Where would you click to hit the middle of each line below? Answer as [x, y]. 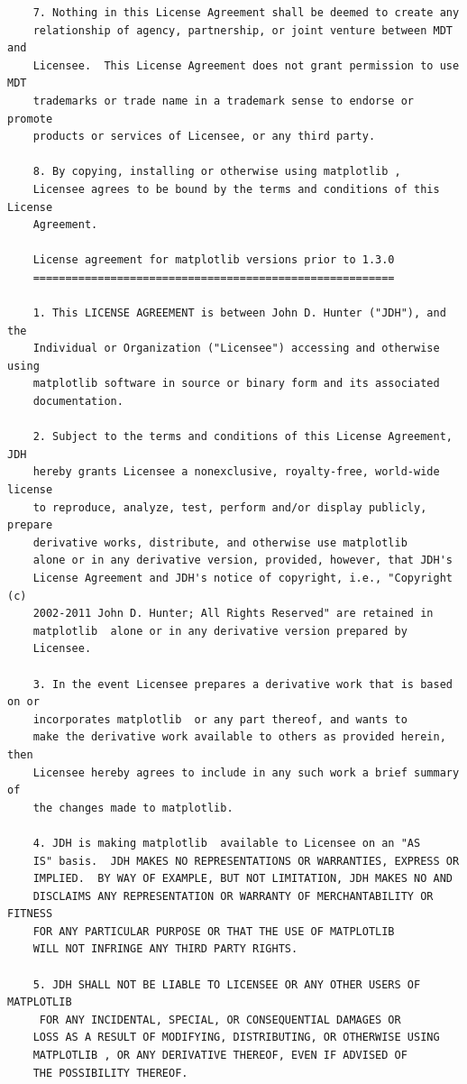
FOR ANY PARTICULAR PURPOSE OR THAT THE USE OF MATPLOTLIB [214, 931]
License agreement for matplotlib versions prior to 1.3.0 [214, 260]
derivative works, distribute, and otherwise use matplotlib [220, 542]
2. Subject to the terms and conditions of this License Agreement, [243, 437]
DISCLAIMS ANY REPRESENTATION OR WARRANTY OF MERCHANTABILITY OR [233, 896]
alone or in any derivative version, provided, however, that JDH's [243, 560]
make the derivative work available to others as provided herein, [239, 737]
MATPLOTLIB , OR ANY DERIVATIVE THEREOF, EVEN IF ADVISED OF [220, 1056]
